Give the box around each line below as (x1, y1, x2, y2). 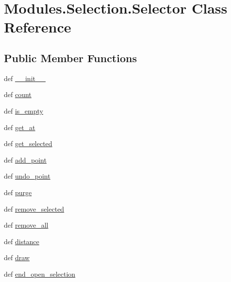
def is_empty (4, 105, 43, 116)
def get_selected (4, 138, 52, 149)
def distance (4, 236, 39, 246)
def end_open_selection (4, 268, 76, 279)
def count (4, 89, 32, 100)
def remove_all (4, 220, 49, 230)
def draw (4, 252, 30, 263)
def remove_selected (4, 203, 65, 214)
